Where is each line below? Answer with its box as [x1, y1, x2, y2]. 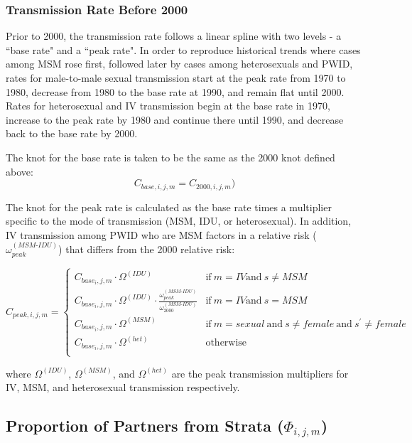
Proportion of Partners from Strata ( [6, 415, 284, 437]
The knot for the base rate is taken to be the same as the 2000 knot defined [6, 149, 335, 164]
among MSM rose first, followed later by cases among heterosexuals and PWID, [6, 56, 353, 71]
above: [6, 164, 33, 178]
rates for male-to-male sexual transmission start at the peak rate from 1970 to [6, 70, 346, 85]
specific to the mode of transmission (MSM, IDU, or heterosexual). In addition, [6, 213, 352, 228]
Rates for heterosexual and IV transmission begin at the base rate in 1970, [6, 98, 330, 113]
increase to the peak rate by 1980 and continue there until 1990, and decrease [6, 112, 344, 127]
